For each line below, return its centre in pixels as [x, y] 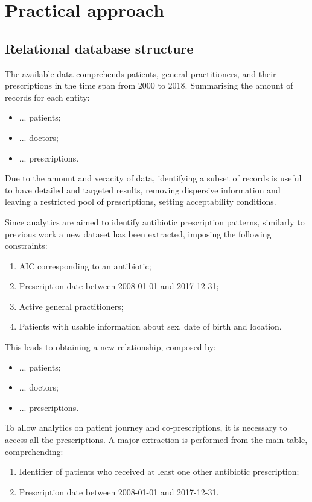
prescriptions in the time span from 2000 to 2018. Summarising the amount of [149, 85]
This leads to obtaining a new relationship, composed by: [110, 347]
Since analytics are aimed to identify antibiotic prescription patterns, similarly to [155, 221]
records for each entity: [47, 97]
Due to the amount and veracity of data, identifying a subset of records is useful [153, 178]
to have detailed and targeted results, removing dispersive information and [143, 190]
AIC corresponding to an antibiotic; [85, 265]
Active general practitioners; [71, 306]
